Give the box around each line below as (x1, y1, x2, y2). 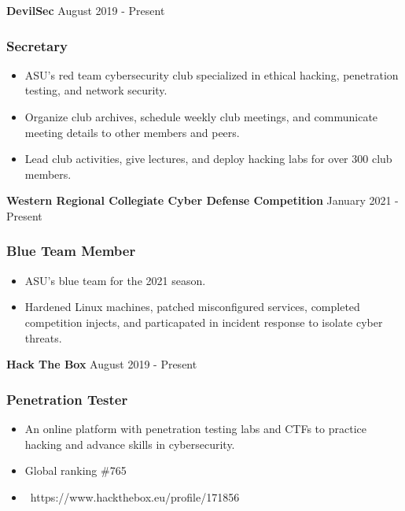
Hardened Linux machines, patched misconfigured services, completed (24, 298, 360, 315)
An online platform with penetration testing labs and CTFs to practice (24, 420, 366, 436)
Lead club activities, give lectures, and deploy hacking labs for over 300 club (24, 150, 392, 167)
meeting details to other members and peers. (24, 124, 240, 140)
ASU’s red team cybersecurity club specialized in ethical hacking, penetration (24, 66, 399, 83)
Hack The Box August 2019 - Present (6, 356, 197, 372)
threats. (24, 329, 62, 346)
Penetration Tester (6, 389, 128, 409)
